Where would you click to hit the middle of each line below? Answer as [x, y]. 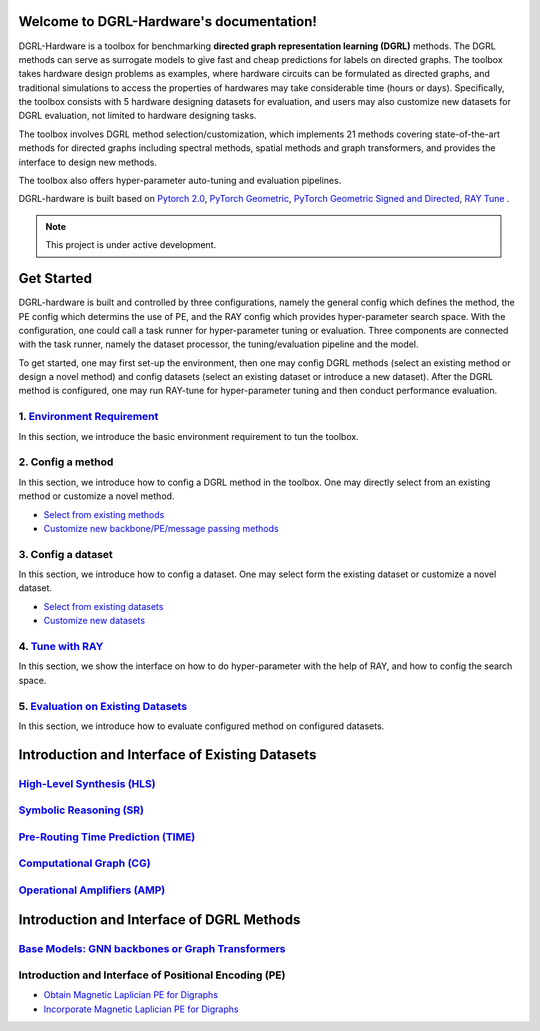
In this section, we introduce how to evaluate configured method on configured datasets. [201, 726]
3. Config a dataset [66, 554]
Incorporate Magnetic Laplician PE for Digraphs [141, 1009]
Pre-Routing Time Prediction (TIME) [107, 837]
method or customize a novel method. [96, 496]
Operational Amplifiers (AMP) [92, 890]
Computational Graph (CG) [84, 863]
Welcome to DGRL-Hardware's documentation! [167, 21]
